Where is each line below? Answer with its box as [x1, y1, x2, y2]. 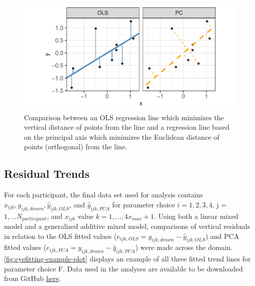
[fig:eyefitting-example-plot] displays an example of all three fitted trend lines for [4, 253, 251, 264]
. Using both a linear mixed [154, 210, 238, 221]
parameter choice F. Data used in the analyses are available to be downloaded [4, 263, 243, 273]
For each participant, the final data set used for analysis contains [4, 189, 203, 200]
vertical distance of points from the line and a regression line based [24, 122, 229, 132]
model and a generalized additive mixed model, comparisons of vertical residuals [4, 221, 250, 231]
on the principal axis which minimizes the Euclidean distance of [24, 131, 219, 142]
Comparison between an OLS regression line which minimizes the [24, 112, 224, 122]
